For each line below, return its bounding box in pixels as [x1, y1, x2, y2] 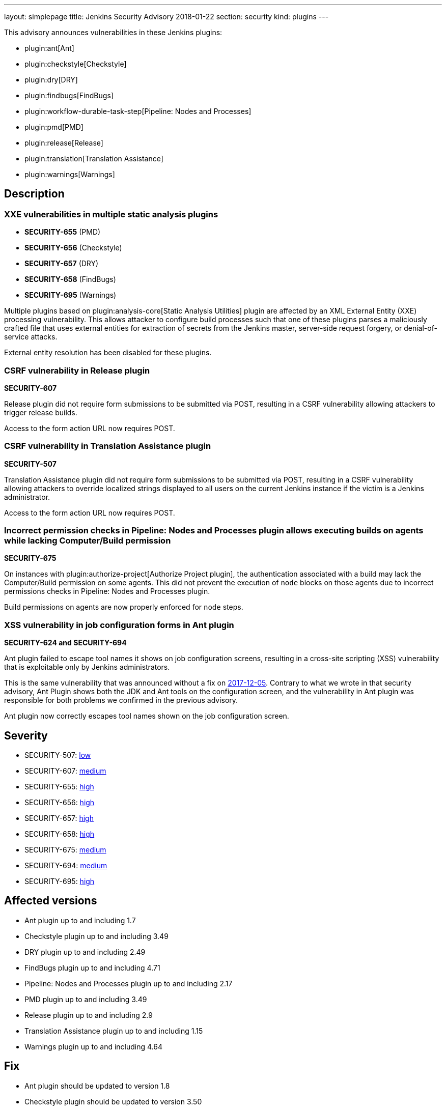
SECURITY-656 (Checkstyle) [24, 243, 122, 252]
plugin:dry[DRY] [24, 75, 78, 84]
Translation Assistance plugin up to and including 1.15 [24, 1026, 203, 1035]
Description [4, 187, 65, 201]
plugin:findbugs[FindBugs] [24, 91, 114, 100]
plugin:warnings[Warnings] [24, 170, 115, 179]
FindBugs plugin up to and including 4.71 [24, 963, 160, 972]
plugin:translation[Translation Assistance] [24, 154, 163, 163]
